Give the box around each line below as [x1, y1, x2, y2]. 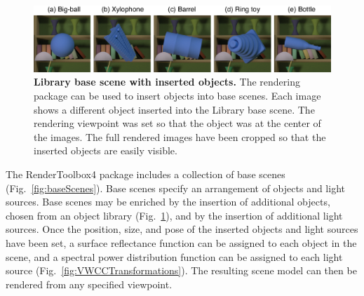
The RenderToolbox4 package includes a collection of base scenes [6, 166, 285, 181]
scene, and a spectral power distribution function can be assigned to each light [6, 249, 343, 264]
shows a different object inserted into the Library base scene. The [34, 102, 315, 116]
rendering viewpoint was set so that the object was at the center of [34, 116, 321, 130]
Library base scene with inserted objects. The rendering [34, 74, 300, 89]
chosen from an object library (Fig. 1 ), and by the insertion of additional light [6, 208, 343, 222]
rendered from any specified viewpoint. [6, 276, 173, 291]
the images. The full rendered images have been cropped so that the [34, 129, 326, 144]
